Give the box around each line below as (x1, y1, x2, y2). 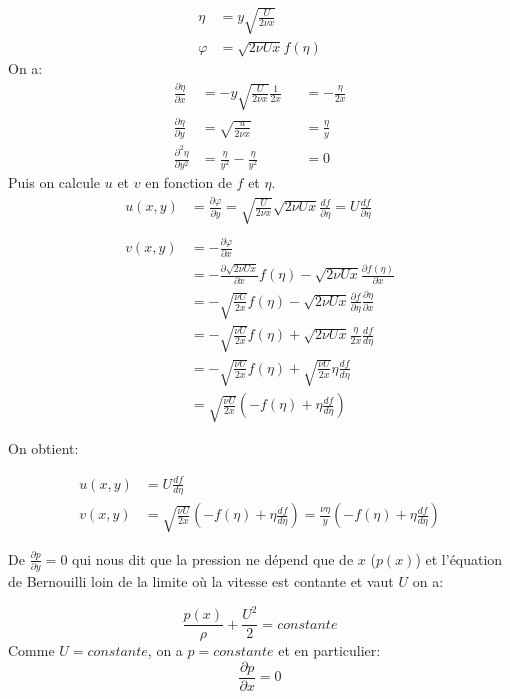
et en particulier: (278, 640, 381, 661)
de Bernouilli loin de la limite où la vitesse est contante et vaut (8, 570, 394, 591)
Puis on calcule (8, 172, 101, 193)
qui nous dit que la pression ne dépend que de (72, 548, 354, 569)
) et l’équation (415, 548, 503, 569)
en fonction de (145, 172, 232, 193)
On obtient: (8, 438, 79, 459)
